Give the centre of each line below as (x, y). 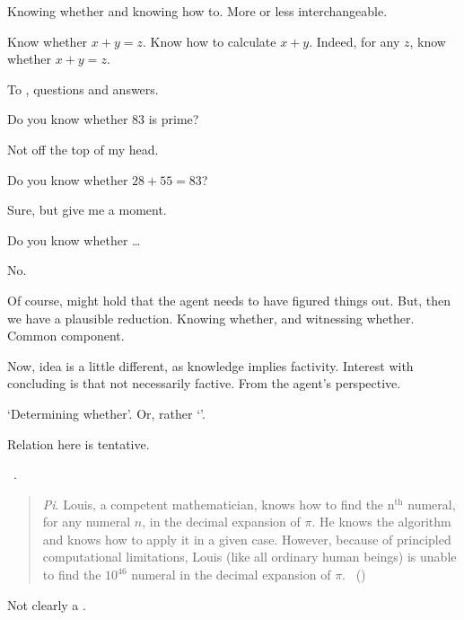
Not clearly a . (47, 604)
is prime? (174, 119)
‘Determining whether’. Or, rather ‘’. (106, 413)
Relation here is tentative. (79, 443)
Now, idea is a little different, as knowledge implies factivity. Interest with (210, 365)
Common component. (66, 336)
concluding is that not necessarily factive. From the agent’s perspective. (204, 383)
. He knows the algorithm (381, 522)
